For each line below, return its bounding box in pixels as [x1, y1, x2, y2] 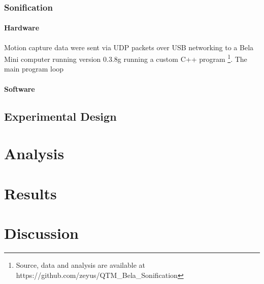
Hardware [4, 22, 40, 33]
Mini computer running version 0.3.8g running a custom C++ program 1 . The [4, 52, 247, 64]
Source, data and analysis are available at [16, 259, 145, 270]
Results [4, 183, 57, 203]
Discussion [4, 222, 79, 243]
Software [4, 83, 35, 94]
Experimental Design [4, 108, 117, 124]
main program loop [4, 63, 64, 74]
